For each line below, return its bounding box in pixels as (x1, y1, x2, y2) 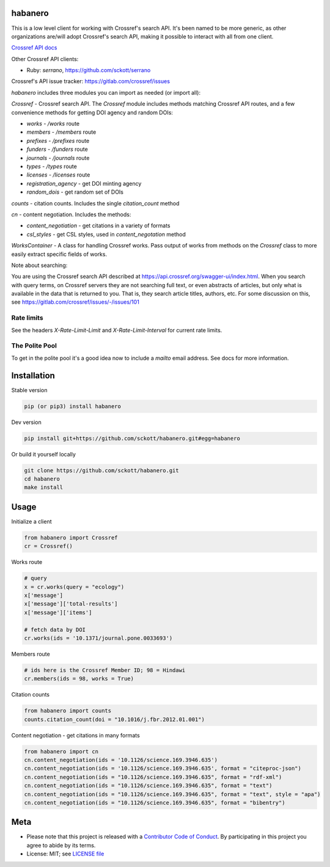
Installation (11, 370, 55, 381)
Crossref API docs (11, 44, 57, 51)
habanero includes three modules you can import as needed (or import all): (11, 89, 201, 96)
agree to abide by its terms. (26, 841, 96, 849)
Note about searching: (11, 262, 68, 269)
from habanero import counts (24, 708, 112, 714)
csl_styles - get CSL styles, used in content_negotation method (26, 230, 186, 238)
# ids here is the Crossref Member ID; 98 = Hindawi (24, 667, 186, 673)
